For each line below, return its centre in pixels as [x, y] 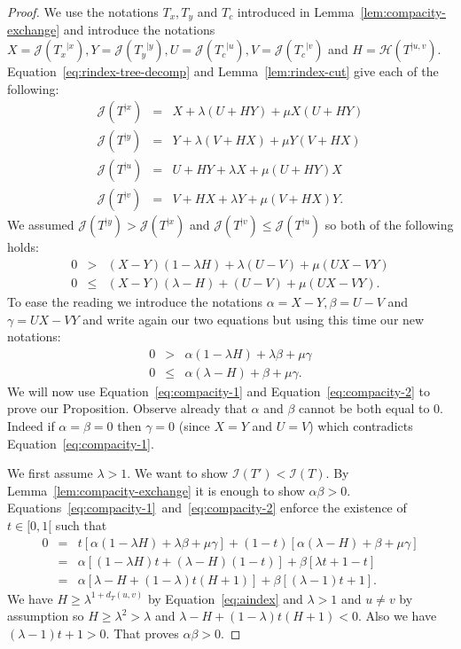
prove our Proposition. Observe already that [127, 408]
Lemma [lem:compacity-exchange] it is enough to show [156, 490]
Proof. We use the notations [83, 12]
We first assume [50, 473]
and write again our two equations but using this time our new [254, 319]
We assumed [41, 225]
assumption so [46, 616]
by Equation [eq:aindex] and [225, 598]
